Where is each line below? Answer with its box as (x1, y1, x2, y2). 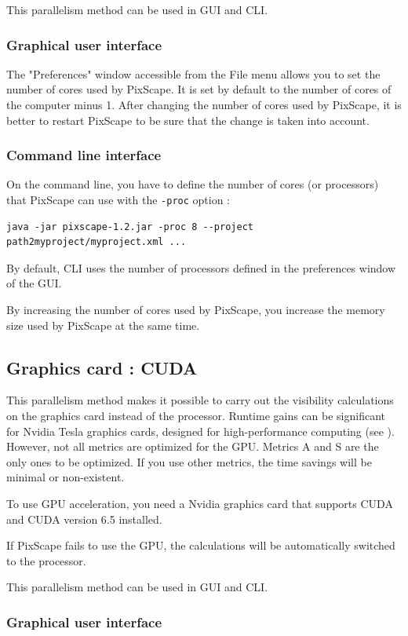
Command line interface (6, 145, 162, 165)
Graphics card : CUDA (6, 355, 198, 379)
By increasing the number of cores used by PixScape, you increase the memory (6, 302, 385, 318)
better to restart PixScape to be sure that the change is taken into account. (6, 111, 370, 128)
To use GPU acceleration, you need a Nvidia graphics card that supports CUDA (6, 495, 393, 511)
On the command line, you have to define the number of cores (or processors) (6, 176, 379, 192)
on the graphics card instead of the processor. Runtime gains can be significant (6, 408, 386, 424)
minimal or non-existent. (6, 469, 125, 485)
